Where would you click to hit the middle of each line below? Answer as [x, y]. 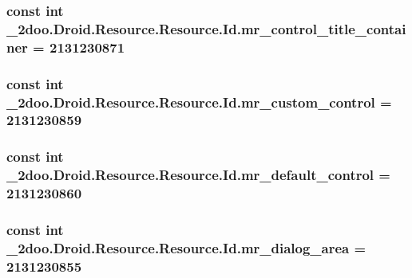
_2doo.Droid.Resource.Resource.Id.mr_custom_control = [199, 102]
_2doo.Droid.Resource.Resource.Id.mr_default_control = [198, 175]
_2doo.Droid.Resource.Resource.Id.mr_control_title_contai [206, 28]
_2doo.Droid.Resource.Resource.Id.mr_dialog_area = [186, 247]
